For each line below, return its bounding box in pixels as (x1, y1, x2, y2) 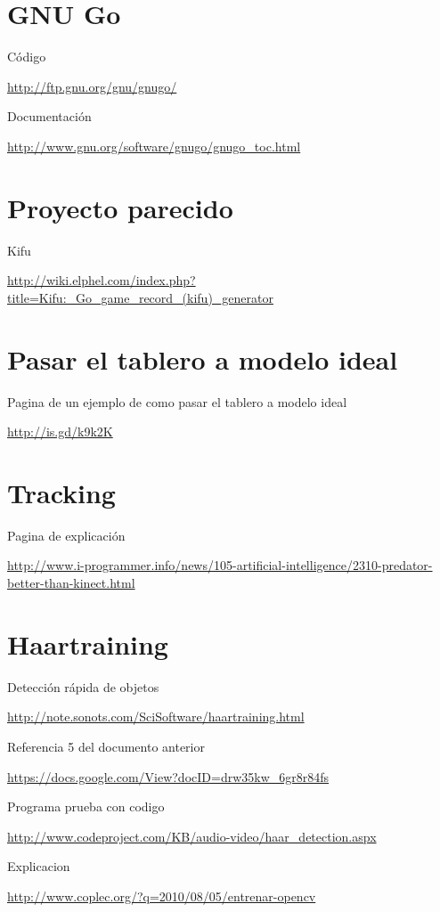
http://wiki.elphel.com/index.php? (7, 271, 196, 289)
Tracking (7, 474, 116, 510)
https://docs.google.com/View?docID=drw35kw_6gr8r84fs (7, 767, 330, 786)
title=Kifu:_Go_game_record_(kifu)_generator (7, 288, 273, 306)
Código (7, 47, 46, 66)
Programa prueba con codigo (7, 797, 165, 816)
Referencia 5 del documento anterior (7, 737, 205, 755)
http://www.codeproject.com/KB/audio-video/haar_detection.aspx (7, 826, 377, 845)
